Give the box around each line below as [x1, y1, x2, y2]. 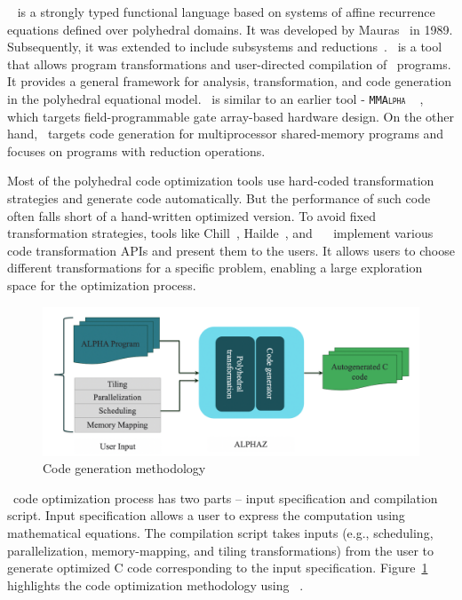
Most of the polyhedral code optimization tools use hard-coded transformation [7, 171, 434, 190]
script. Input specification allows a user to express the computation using [7, 506, 405, 525]
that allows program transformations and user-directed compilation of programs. [7, 54, 451, 73]
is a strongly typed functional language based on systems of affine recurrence [17, 3, 435, 20]
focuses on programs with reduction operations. [7, 141, 266, 160]
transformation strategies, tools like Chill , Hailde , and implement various [7, 224, 434, 242]
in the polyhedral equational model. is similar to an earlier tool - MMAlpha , [7, 89, 424, 107]
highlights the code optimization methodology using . [7, 575, 304, 594]
